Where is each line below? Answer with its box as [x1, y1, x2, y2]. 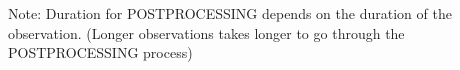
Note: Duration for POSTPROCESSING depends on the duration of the [8, 3, 452, 23]
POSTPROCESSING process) [8, 42, 193, 63]
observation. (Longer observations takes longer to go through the [8, 22, 405, 43]
